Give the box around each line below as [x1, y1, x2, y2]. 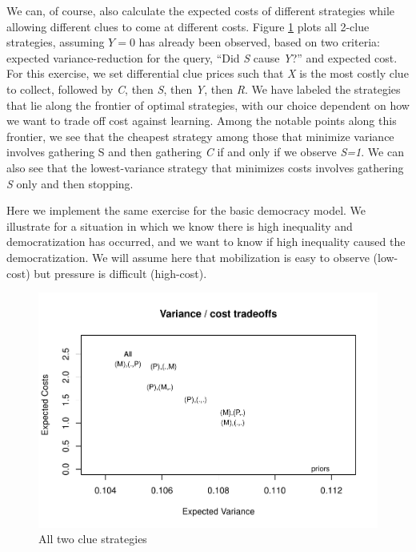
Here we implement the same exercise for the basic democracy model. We [6, 202, 366, 219]
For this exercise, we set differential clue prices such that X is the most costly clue [6, 65, 409, 82]
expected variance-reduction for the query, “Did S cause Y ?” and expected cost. [6, 49, 398, 66]
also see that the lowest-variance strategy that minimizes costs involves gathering [6, 159, 404, 175]
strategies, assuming [6, 34, 105, 50]
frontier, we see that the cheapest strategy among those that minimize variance [6, 127, 394, 144]
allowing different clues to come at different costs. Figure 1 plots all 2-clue [6, 18, 370, 34]
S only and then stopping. [6, 175, 134, 191]
